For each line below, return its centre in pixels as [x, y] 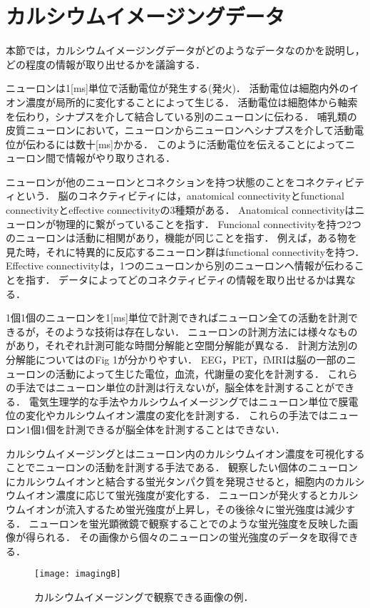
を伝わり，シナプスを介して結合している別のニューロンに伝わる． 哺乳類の [181, 116]
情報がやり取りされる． [120, 158]
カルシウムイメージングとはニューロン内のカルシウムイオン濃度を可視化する [185, 453]
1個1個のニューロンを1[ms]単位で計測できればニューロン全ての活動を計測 [177, 318]
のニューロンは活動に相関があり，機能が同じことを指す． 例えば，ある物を [182, 238]
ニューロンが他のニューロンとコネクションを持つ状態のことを [150, 181]
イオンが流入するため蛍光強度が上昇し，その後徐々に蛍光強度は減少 [185, 509]
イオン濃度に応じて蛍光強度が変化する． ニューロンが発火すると [177, 495]
